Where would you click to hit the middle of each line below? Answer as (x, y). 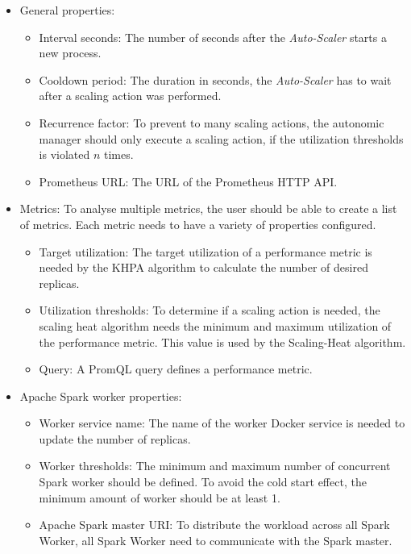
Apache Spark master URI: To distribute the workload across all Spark (214, 525)
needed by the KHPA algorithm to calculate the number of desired (203, 267)
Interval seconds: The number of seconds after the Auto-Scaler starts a (213, 37)
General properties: (67, 10)
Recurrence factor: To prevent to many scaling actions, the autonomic (212, 122)
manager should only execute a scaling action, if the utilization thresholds (221, 138)
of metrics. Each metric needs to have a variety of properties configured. (198, 224)
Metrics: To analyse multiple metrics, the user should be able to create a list (208, 208)
